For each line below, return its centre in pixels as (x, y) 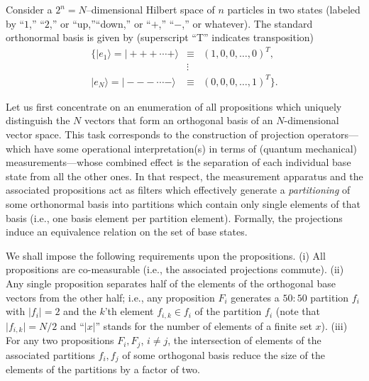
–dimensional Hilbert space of (150, 9)
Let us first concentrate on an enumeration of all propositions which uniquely (174, 106)
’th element (129, 311)
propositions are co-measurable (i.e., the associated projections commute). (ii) (175, 269)
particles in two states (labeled (294, 9)
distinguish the (38, 120)
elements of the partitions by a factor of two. (103, 369)
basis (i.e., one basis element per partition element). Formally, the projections (174, 217)
